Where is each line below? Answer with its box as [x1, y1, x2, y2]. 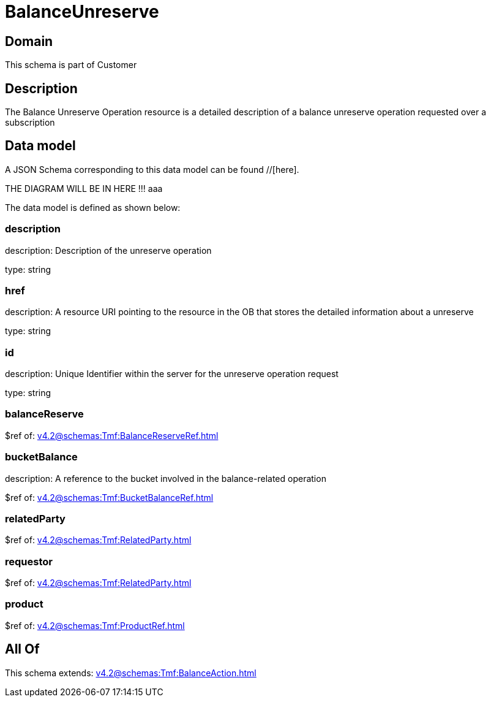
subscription [5, 117, 55, 128]
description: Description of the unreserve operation [5, 245, 212, 256]
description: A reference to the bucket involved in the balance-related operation [5, 473, 326, 484]
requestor [5, 555, 53, 568]
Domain [5, 33, 53, 49]
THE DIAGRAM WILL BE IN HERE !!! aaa [5, 183, 163, 194]
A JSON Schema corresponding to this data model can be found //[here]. [5, 164, 299, 175]
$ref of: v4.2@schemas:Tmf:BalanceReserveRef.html [5, 430, 219, 441]
